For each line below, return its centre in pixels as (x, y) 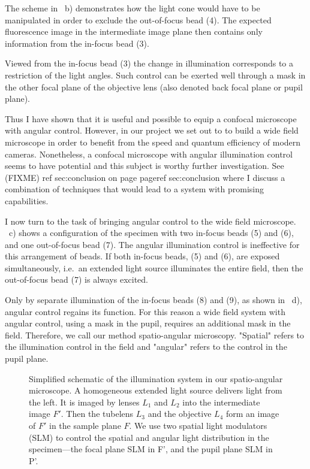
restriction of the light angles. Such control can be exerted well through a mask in (155, 75)
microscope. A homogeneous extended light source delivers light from (156, 390)
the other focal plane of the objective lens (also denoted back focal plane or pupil (154, 87)
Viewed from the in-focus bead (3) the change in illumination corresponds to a (149, 63)
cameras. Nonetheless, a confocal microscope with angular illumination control (149, 154)
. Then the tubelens (97, 414)
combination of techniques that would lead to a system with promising (135, 189)
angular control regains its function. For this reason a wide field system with (145, 311)
